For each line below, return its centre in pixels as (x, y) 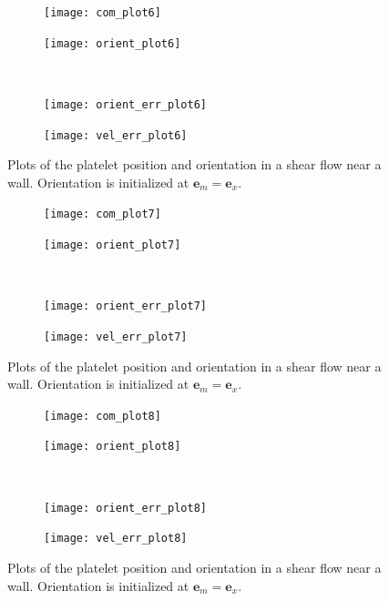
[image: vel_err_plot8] (116, 539)
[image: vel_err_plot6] (116, 135)
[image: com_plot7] (102, 214)
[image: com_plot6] (102, 13)
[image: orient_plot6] (113, 43)
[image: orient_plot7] (113, 245)
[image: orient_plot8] (113, 447)
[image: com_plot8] (102, 416)
